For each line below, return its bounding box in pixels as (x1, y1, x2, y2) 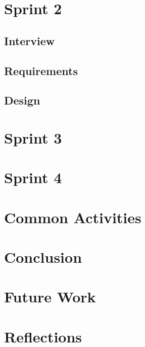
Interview (4, 32, 55, 48)
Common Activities (4, 206, 141, 227)
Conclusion (4, 247, 82, 267)
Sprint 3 (4, 127, 62, 148)
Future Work (4, 286, 96, 307)
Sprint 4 (4, 167, 62, 188)
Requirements (4, 62, 78, 78)
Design (4, 92, 40, 108)
